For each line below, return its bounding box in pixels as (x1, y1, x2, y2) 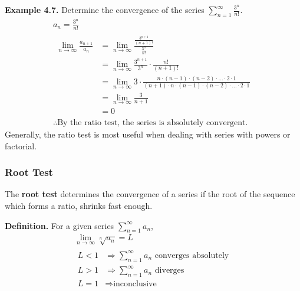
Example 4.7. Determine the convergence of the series (5, 4, 205, 15)
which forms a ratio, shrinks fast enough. (5, 200, 153, 212)
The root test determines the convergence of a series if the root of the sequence (5, 188, 295, 200)
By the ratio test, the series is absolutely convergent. (57, 119, 248, 127)
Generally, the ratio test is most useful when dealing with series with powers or (5, 128, 291, 140)
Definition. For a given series (5, 219, 114, 231)
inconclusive (113, 279, 157, 288)
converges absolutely (154, 251, 229, 260)
